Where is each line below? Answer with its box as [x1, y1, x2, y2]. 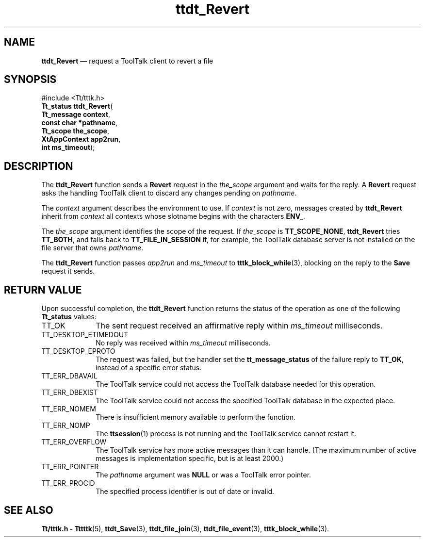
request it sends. [41, 267, 95, 276]
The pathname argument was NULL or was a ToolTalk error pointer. [96, 471, 311, 479]
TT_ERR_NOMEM [41, 405, 96, 413]
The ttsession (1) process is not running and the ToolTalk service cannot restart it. [96, 429, 357, 438]
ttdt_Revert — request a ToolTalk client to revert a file [41, 56, 213, 65]
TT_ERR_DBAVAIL [41, 372, 98, 380]
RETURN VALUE [4, 283, 82, 296]
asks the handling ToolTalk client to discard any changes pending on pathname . [41, 189, 297, 197]
